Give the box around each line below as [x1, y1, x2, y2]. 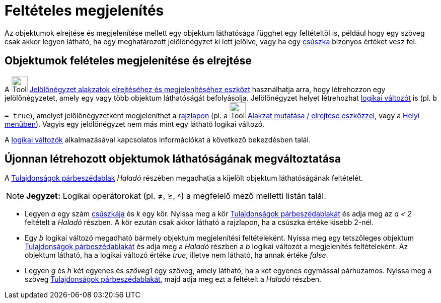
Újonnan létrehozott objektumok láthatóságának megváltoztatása [5, 153, 341, 166]
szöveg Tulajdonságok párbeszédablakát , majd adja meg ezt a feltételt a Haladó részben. [25, 275, 322, 284]
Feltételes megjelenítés [5, 2, 164, 19]
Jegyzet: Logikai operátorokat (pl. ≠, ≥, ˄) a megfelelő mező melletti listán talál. [26, 191, 326, 201]
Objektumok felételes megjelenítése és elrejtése [5, 54, 252, 67]
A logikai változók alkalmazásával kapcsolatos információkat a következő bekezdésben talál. [5, 135, 311, 144]
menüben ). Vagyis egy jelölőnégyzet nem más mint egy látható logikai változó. [5, 119, 265, 128]
